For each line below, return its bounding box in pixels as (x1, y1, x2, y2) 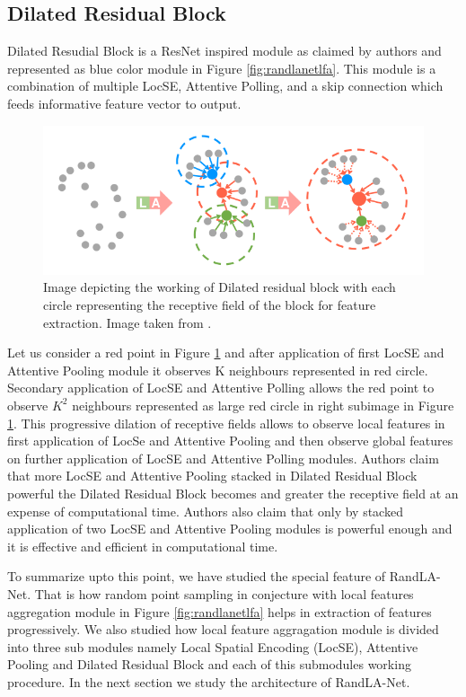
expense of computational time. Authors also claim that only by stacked (7, 501, 403, 520)
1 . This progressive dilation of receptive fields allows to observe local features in (7, 413, 445, 432)
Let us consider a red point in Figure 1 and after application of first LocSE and (7, 343, 444, 362)
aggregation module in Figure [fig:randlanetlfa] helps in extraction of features (7, 602, 432, 621)
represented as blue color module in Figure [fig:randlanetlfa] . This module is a (7, 58, 436, 77)
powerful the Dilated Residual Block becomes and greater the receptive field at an (7, 483, 459, 502)
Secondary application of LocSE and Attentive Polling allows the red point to (7, 378, 435, 397)
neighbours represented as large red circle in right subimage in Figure (72, 395, 454, 414)
